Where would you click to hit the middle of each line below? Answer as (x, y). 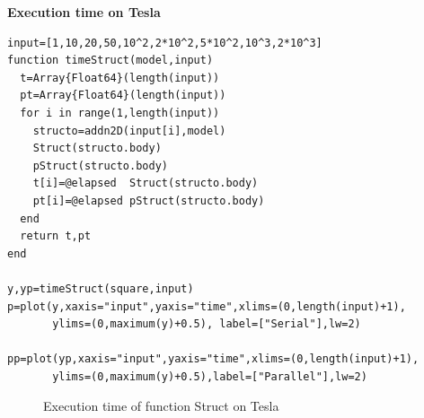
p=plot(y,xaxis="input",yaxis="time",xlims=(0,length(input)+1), (207, 306)
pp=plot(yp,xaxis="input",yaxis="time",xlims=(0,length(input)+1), (213, 359)
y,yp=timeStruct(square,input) (101, 288)
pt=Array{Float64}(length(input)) (123, 96)
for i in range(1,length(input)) (120, 113)
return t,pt (56, 236)
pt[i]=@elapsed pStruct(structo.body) (149, 200)
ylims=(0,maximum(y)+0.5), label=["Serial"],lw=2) (207, 324)
